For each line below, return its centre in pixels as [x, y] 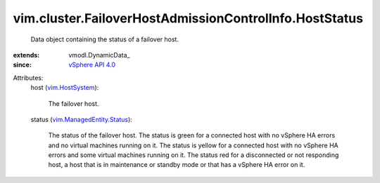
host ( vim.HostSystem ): [65, 88]
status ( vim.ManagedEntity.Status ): [82, 119]
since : [22, 65]
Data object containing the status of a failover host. [105, 39]
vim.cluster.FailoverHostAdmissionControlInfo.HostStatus [188, 18]
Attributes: [28, 78]
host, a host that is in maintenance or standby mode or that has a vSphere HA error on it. [177, 165]
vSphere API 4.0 [92, 65]
